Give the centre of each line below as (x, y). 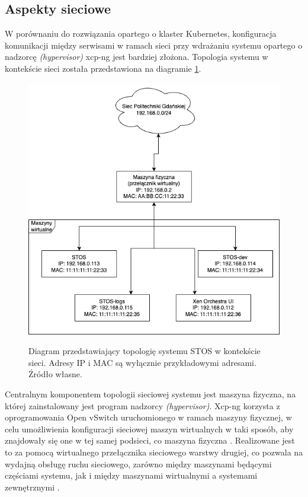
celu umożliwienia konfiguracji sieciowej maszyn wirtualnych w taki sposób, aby (149, 428)
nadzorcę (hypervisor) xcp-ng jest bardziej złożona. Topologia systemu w (137, 57)
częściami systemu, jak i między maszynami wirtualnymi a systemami (131, 475)
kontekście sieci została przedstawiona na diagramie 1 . (103, 68)
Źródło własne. (55, 374)
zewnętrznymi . (32, 487)
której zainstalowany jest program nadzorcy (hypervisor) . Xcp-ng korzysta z (142, 405)
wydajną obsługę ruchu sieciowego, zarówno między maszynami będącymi (138, 463)
